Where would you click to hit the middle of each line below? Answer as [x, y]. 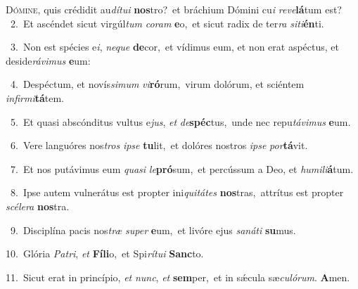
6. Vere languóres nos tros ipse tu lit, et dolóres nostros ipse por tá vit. [159, 145]
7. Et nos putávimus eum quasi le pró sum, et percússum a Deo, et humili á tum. [182, 168]
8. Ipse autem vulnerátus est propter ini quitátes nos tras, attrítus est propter [177, 192]
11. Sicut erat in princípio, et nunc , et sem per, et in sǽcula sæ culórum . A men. [178, 277]
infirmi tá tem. [35, 97]
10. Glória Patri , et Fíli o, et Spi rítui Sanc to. [105, 253]
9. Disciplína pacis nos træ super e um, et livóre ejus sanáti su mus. [153, 230]
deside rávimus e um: [48, 60]
